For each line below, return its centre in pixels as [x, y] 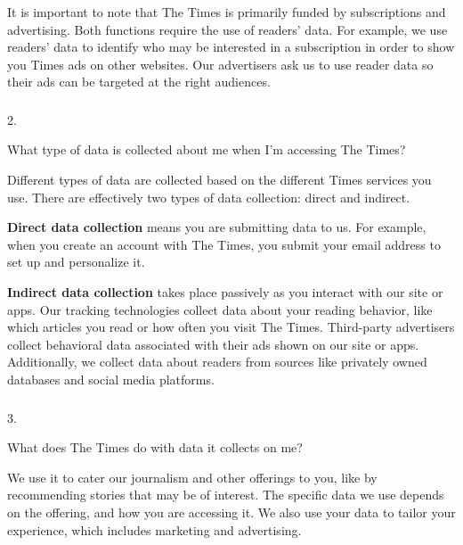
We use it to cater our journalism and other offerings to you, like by [192, 477]
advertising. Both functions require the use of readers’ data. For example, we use [227, 29]
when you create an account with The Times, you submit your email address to [224, 244]
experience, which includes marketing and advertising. [154, 529]
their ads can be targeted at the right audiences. [139, 82]
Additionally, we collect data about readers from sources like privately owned [217, 362]
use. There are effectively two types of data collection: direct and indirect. [209, 197]
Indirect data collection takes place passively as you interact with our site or [225, 292]
